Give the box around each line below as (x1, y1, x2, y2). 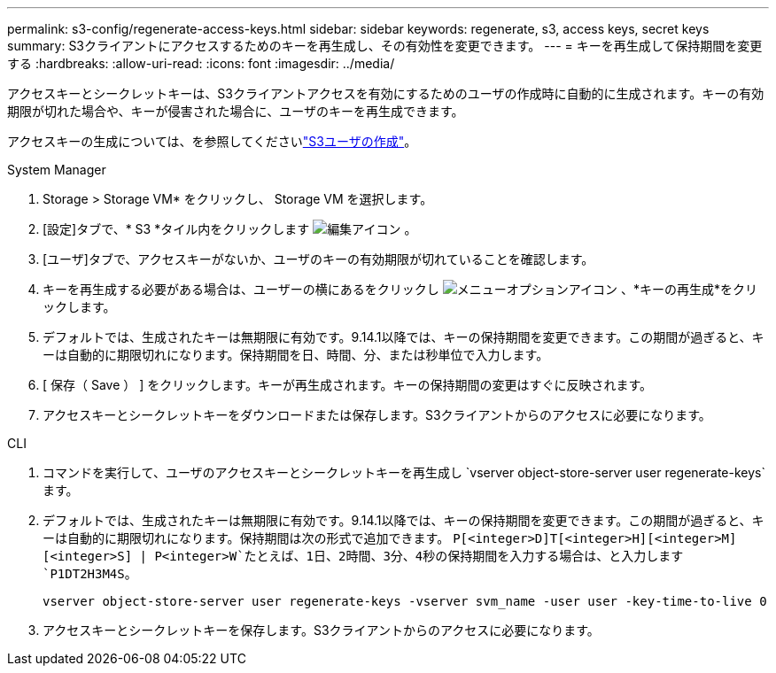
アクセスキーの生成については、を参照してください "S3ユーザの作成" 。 (7, 134, 417, 149)
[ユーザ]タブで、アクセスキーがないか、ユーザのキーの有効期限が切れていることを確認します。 (43, 251, 594, 267)
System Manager (7, 162, 106, 177)
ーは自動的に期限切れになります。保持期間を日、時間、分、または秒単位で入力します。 (43, 347, 549, 362)
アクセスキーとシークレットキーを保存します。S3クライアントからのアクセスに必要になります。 (43, 623, 600, 638)
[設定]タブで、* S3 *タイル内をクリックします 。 (43, 221, 417, 236)
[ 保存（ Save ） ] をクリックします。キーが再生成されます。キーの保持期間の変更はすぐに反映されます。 (43, 377, 653, 392)
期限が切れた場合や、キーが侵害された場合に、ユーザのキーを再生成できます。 (7, 104, 464, 119)
